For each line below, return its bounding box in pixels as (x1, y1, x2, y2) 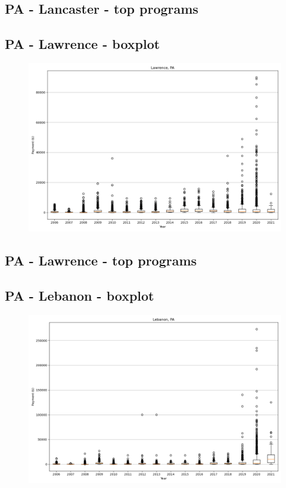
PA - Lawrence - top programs (5, 251, 197, 270)
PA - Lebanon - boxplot (5, 286, 154, 305)
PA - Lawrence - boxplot (5, 35, 160, 53)
